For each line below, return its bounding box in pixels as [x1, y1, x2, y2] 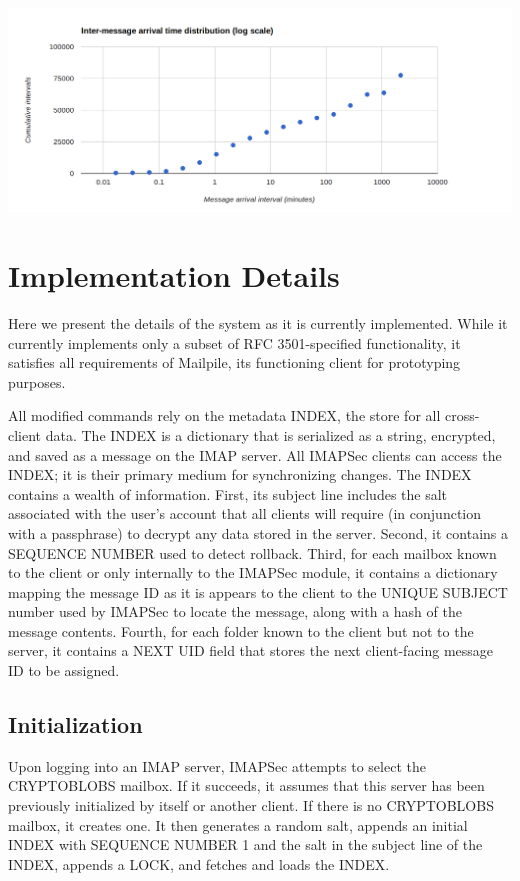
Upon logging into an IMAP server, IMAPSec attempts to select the [8, 755, 426, 776]
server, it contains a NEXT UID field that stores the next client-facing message [8, 640, 494, 661]
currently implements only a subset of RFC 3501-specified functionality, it [8, 332, 461, 353]
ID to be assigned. [8, 660, 120, 681]
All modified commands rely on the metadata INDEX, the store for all [8, 405, 441, 426]
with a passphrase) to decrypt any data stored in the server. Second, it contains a [8, 522, 508, 543]
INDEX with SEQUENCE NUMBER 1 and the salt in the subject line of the [8, 834, 483, 855]
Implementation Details [8, 255, 340, 296]
